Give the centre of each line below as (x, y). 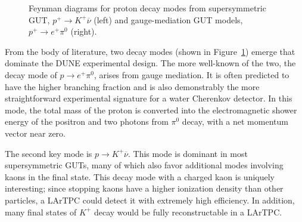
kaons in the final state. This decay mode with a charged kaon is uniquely (140, 176)
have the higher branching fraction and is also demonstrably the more (132, 86)
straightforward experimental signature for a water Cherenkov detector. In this (149, 98)
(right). (84, 31)
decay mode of (31, 74)
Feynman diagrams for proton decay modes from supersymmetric (147, 8)
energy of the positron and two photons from (87, 121)
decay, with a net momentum (235, 121)
